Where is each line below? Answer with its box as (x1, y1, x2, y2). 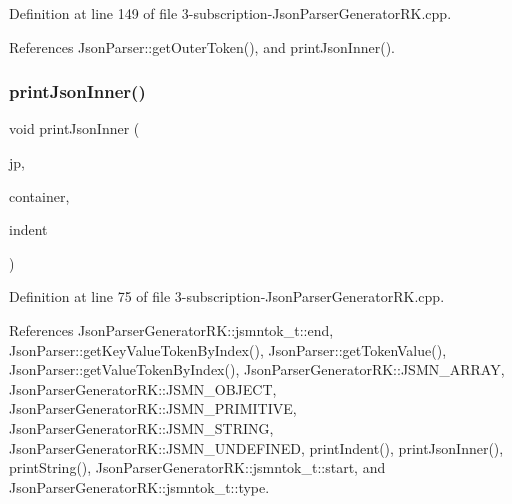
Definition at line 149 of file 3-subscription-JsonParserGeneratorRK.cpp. (9, 3, 452, 23)
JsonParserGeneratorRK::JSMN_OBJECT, (9, 378, 277, 399)
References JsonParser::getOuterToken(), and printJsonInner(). (9, 36, 395, 57)
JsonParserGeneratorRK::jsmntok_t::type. (9, 476, 270, 497)
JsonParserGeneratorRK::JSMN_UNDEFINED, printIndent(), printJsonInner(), (9, 437, 504, 458)
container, (9, 185, 70, 206)
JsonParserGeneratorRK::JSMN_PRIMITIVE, (9, 398, 297, 419)
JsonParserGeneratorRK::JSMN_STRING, (9, 417, 274, 438)
